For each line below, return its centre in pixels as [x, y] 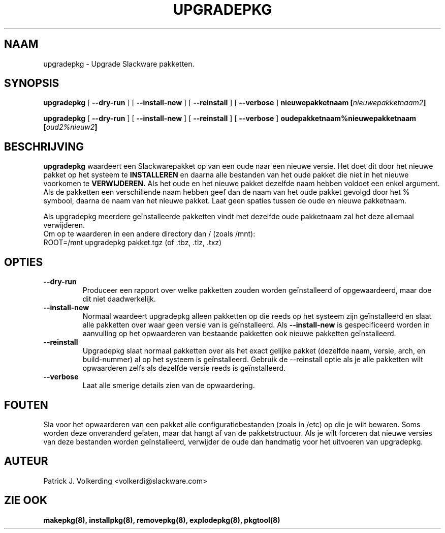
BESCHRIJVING [44, 146]
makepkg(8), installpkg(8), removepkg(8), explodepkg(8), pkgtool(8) [162, 520]
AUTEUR [26, 461]
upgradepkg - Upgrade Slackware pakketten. [119, 64]
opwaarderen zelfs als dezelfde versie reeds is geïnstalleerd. [184, 368]
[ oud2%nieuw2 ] [70, 127]
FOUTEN [26, 405]
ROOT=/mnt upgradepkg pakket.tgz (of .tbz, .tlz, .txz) [133, 243]
